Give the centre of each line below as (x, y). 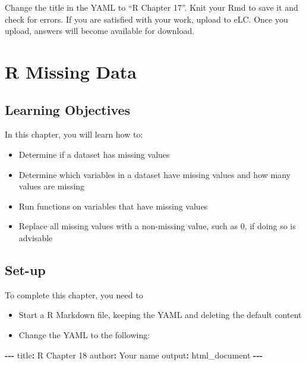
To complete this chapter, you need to (74, 294)
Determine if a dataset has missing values (94, 154)
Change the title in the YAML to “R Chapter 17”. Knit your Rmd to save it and (152, 7)
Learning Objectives (68, 109)
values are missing (52, 186)
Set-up (25, 269)
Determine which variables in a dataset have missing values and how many (154, 174)
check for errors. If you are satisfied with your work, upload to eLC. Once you (146, 19)
